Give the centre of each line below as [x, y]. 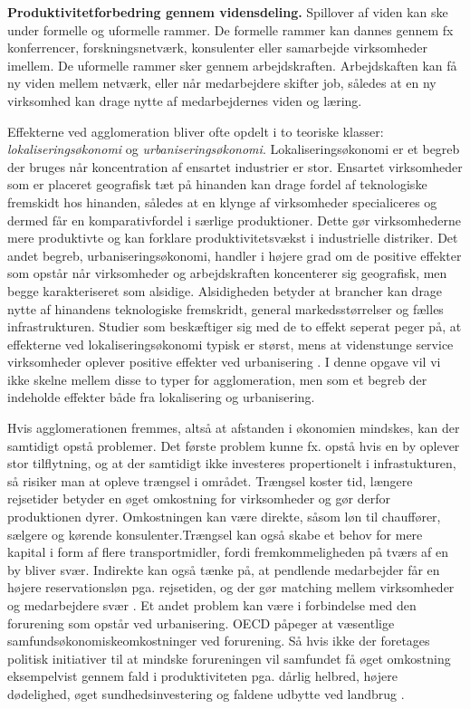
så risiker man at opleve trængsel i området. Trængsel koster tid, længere [210, 480]
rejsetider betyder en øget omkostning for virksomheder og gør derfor [199, 498]
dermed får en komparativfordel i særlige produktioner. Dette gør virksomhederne [234, 220]
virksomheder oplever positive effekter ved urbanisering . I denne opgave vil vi [224, 362]
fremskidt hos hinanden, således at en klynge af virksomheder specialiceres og [222, 201]
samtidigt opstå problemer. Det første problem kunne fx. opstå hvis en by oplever [234, 445]
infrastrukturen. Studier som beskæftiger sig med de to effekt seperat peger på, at [235, 326]
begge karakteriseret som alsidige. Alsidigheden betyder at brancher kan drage [225, 290]
